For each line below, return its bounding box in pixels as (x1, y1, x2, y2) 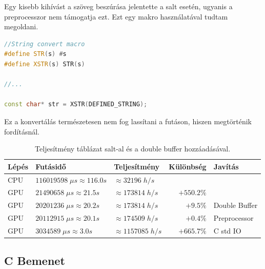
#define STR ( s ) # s (4, 50, 67, 58)
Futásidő (35, 161, 66, 171)
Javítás (213, 161, 239, 171)
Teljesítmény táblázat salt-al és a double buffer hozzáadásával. (35, 143, 231, 154)
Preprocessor (213, 213, 254, 223)
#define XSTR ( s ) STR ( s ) (4, 60, 85, 68)
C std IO (213, 225, 241, 236)
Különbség (169, 161, 207, 171)
